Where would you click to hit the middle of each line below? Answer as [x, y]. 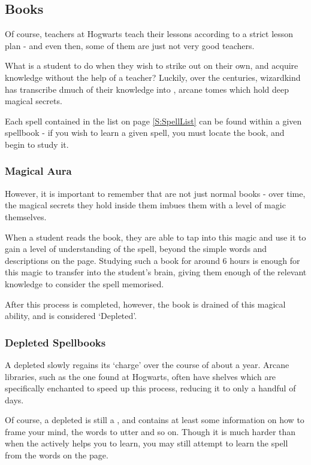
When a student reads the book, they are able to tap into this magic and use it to [155, 237]
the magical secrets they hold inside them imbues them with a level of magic [145, 205]
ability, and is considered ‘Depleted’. [71, 316]
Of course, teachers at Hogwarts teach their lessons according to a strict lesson [149, 34]
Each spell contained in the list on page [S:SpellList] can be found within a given [153, 121]
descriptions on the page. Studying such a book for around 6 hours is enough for [153, 260]
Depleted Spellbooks [55, 342]
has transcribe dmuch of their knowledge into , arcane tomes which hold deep [147, 89]
